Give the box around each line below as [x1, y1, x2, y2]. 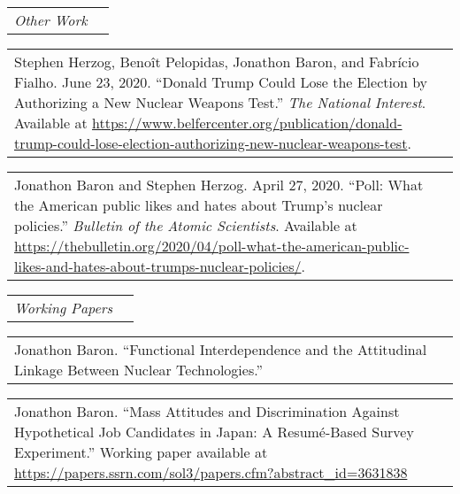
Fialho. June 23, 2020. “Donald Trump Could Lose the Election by [14, 72, 428, 92]
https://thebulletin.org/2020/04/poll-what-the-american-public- [14, 235, 410, 256]
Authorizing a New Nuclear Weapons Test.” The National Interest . [14, 92, 426, 112]
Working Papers [14, 297, 113, 318]
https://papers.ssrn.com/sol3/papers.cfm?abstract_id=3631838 [14, 462, 408, 482]
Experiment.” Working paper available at [14, 442, 268, 462]
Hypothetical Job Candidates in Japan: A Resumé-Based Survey [14, 421, 414, 442]
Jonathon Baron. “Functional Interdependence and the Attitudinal [14, 339, 427, 359]
